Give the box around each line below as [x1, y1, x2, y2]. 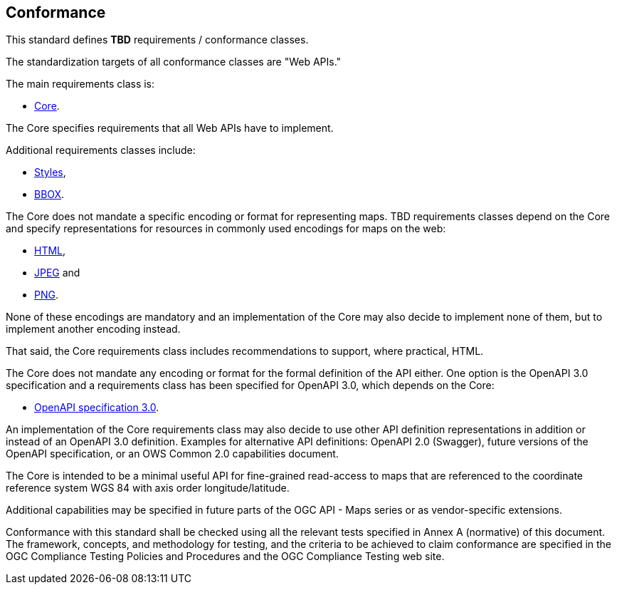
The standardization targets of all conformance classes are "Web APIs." [6, 56, 342, 68]
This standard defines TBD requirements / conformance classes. [6, 33, 309, 46]
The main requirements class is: [6, 78, 155, 90]
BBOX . [34, 188, 65, 201]
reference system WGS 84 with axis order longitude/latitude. [6, 482, 290, 495]
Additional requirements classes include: [6, 144, 196, 157]
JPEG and [34, 266, 80, 279]
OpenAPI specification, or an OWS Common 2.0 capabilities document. [6, 447, 339, 460]
